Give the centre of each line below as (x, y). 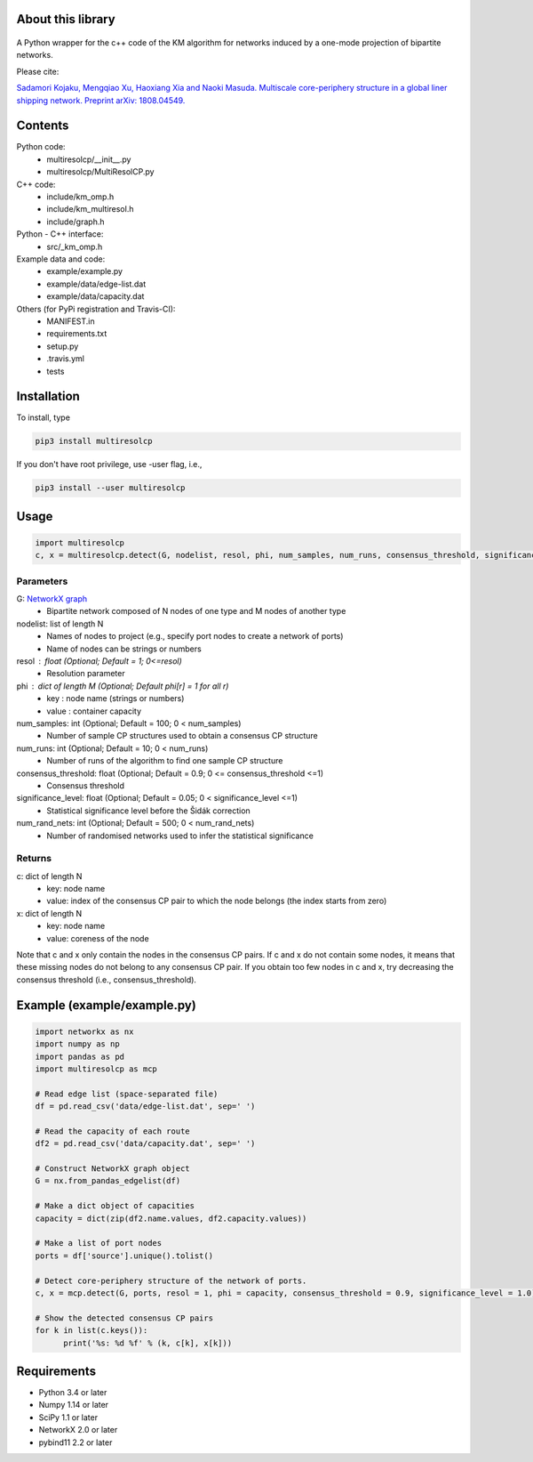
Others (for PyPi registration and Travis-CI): (96, 309)
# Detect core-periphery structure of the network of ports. (171, 1280)
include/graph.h (76, 222)
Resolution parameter (86, 674)
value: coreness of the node (98, 938)
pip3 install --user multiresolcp (110, 488)
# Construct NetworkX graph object (112, 1169)
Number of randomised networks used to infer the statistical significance (180, 836)
